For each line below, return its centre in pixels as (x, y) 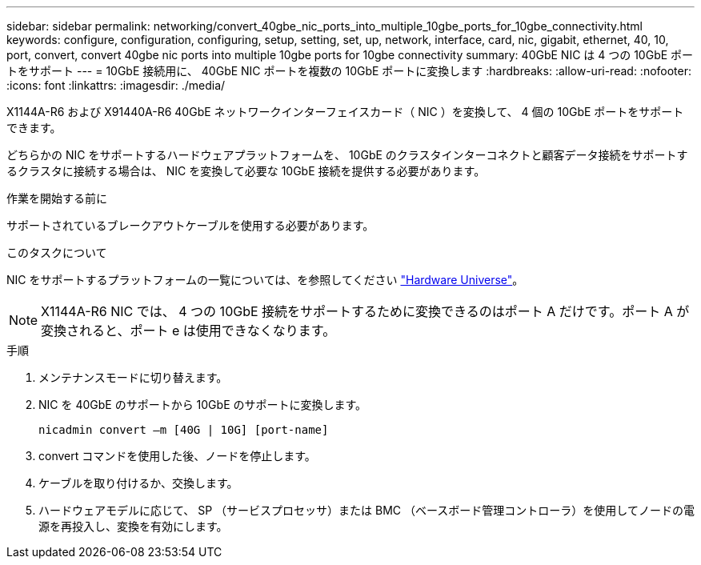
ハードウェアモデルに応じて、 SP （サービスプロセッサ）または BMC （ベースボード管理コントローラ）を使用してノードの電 (367, 510)
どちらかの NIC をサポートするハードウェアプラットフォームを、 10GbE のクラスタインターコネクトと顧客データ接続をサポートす (347, 155)
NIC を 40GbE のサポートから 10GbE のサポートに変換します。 (203, 405)
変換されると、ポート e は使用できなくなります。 (188, 331)
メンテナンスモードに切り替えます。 (133, 377)
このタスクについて (57, 252)
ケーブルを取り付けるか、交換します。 (138, 483)
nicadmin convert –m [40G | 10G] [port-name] (184, 430)
